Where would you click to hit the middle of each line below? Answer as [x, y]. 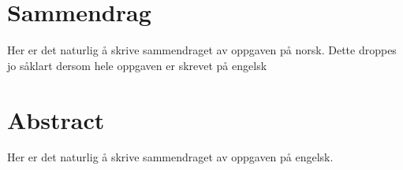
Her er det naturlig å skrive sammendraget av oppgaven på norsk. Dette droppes [202, 50]
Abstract [56, 119]
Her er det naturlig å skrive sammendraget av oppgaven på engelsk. [170, 157]
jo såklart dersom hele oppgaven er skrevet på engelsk [137, 65]
